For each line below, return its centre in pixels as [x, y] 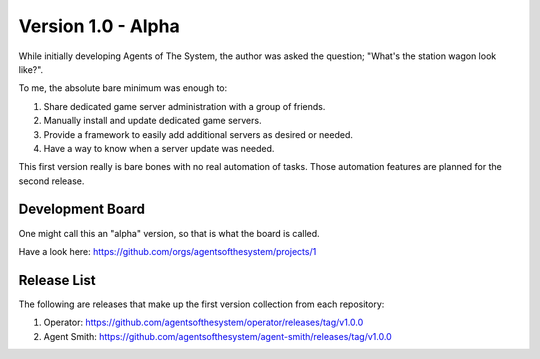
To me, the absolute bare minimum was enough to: [123, 88]
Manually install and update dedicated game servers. [152, 121]
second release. [51, 181]
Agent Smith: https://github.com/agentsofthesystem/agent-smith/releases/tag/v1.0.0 [217, 336]
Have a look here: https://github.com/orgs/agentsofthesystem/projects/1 [167, 251]
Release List [57, 280]
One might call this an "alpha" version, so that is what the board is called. [169, 233]
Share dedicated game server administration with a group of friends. [184, 106]
